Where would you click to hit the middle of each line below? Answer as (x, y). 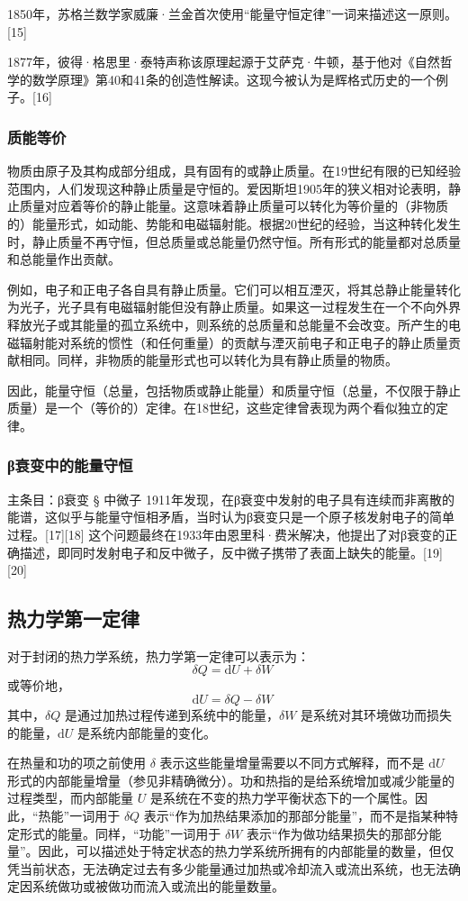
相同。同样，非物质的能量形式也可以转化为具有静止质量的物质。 (208, 360)
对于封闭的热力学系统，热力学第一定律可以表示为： (158, 655)
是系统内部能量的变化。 (147, 732)
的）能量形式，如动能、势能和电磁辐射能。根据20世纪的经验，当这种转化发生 (234, 223)
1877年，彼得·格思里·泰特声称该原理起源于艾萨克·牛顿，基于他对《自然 (224, 62)
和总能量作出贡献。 (64, 259)
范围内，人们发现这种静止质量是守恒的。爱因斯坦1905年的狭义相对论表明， (228, 188)
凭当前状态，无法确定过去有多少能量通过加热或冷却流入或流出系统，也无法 (228, 868)
